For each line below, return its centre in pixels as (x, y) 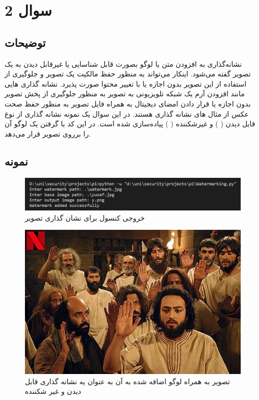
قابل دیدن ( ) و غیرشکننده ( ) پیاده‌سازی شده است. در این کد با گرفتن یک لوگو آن (130, 124)
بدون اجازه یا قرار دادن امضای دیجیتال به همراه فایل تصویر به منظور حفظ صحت (128, 103)
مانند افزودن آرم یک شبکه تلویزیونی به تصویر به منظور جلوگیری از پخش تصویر (125, 94)
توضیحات (25, 42)
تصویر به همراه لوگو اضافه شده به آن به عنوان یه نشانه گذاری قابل (127, 381)
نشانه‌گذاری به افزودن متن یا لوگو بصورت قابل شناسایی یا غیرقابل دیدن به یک (123, 63)
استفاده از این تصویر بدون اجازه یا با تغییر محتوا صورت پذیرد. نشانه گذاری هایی (126, 83)
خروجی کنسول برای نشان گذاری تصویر (85, 217)
